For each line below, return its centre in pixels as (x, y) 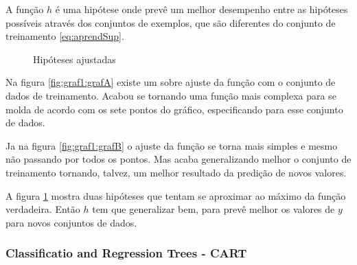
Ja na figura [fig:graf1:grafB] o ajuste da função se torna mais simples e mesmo (172, 145)
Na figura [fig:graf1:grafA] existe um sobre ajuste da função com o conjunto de (171, 82)
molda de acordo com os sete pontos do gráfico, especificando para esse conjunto (174, 109)
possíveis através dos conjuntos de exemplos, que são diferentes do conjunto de (171, 22)
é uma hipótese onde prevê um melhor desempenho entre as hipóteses (201, 9)
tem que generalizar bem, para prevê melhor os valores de (214, 209)
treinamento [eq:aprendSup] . (65, 36)
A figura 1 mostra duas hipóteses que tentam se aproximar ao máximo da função (176, 195)
